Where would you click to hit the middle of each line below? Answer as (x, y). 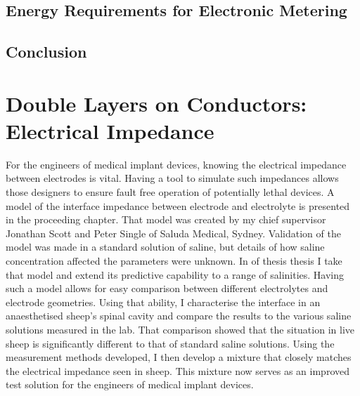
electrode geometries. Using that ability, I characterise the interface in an (163, 302)
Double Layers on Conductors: (156, 103)
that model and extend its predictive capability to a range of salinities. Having (175, 274)
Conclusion (46, 52)
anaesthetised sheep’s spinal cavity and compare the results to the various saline (179, 316)
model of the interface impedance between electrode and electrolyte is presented (178, 205)
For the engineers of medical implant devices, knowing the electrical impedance (176, 164)
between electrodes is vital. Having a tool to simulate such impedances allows (172, 178)
